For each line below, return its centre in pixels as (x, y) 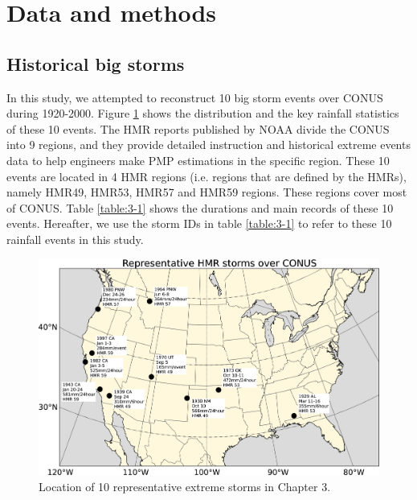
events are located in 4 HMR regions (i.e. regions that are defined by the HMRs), (206, 176)
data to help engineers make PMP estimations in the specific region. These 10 (198, 160)
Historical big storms (96, 63)
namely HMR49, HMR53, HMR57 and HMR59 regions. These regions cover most (207, 192)
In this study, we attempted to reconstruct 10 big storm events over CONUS (195, 97)
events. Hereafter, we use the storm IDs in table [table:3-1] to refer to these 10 (199, 223)
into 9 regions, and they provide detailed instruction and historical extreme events (208, 145)
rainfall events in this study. (75, 239)
